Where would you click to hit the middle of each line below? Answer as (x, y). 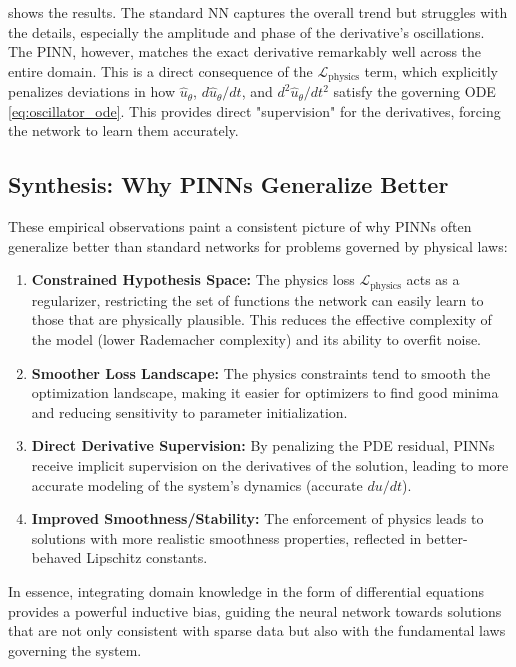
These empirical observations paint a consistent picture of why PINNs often (240, 226)
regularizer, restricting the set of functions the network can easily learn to (257, 299)
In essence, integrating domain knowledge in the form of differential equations (246, 590)
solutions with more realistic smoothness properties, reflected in (226, 537)
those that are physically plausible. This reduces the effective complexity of (261, 319)
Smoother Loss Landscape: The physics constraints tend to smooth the (261, 372)
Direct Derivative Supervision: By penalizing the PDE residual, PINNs (263, 445)
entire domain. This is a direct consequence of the (160, 70)
